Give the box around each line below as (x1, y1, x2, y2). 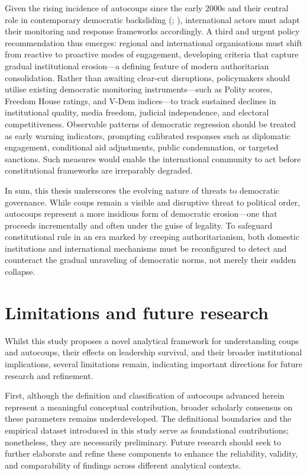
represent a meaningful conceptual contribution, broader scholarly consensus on (5, 400, 293, 413)
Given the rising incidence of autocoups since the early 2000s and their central (5, 2, 289, 14)
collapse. (5, 265, 35, 278)
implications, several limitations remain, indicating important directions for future (5, 357, 303, 370)
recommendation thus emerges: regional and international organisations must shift (5, 36, 303, 49)
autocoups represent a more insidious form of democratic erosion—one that (5, 207, 277, 220)
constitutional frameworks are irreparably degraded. (5, 164, 193, 176)
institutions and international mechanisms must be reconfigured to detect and (5, 242, 287, 254)
